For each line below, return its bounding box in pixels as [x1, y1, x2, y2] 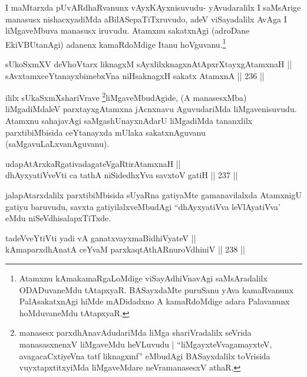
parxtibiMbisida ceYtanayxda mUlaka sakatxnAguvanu [5, 126, 206, 138]
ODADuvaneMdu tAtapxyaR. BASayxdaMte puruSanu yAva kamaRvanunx [19, 283, 293, 296]
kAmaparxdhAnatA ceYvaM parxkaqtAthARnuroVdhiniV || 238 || [5, 243, 245, 255]
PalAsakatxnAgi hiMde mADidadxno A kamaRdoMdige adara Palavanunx [19, 295, 290, 307]
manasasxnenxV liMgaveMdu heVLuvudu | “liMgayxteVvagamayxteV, [19, 337, 272, 350]
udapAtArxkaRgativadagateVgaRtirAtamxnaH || [5, 157, 181, 169]
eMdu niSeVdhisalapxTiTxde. [5, 212, 111, 224]
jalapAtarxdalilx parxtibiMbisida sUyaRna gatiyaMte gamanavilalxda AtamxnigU [5, 189, 302, 201]
